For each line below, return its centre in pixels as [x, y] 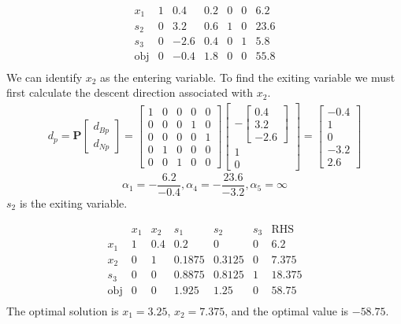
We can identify [45, 77]
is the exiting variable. [73, 202]
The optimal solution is [63, 310]
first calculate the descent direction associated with [130, 92]
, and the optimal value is [287, 310]
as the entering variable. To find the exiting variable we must [248, 77]
